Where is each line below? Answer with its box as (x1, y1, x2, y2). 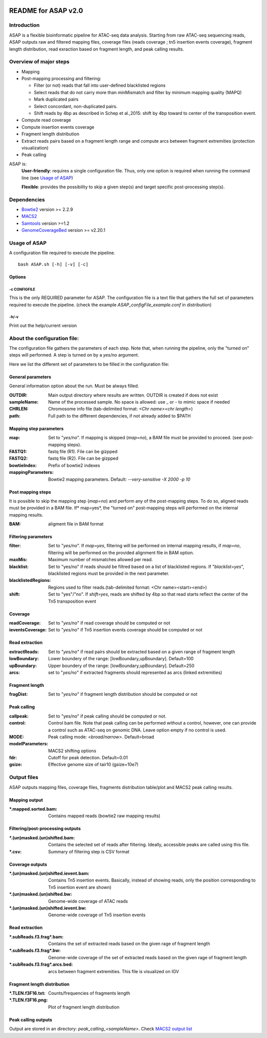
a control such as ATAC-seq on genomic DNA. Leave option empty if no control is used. (48, 727, 227, 733)
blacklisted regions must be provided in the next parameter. (48, 571, 170, 576)
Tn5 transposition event (48, 598, 96, 604)
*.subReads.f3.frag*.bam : (9, 934, 64, 939)
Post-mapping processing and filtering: (21, 76, 101, 82)
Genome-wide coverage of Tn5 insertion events (48, 912, 146, 918)
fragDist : (9, 691, 28, 697)
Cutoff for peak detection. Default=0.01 (48, 755, 128, 761)
